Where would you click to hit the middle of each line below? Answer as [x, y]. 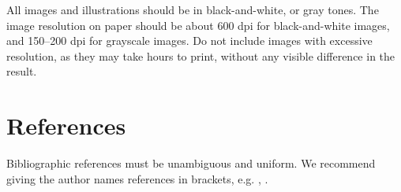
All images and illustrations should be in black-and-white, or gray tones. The [193, 9]
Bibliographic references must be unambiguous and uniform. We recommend [191, 163]
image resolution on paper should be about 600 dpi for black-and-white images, [198, 25]
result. [22, 71]
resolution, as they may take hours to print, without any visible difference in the [201, 55]
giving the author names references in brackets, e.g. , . [137, 178]
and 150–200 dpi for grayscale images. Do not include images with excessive [189, 41]
